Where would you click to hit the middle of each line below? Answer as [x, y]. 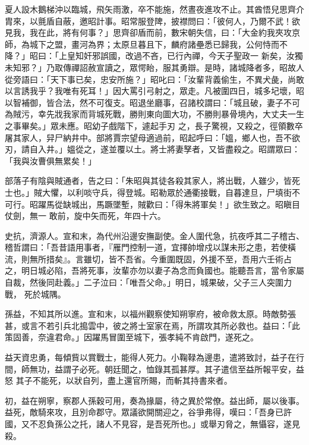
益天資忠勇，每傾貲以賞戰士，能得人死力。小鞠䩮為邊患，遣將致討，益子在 [150, 357]
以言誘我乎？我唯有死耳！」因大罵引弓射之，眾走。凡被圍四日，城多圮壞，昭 [154, 91]
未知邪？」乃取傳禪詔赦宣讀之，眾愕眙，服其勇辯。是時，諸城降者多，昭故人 [154, 67]
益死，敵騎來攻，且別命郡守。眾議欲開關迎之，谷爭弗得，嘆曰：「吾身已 [144, 412]
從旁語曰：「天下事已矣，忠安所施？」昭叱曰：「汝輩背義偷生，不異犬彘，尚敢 [154, 79]
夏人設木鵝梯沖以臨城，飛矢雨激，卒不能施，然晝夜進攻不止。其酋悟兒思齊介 [154, 9]
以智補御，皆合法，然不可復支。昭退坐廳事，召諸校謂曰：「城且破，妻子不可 [152, 102]
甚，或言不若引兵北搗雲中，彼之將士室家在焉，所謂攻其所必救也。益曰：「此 [152, 325]
